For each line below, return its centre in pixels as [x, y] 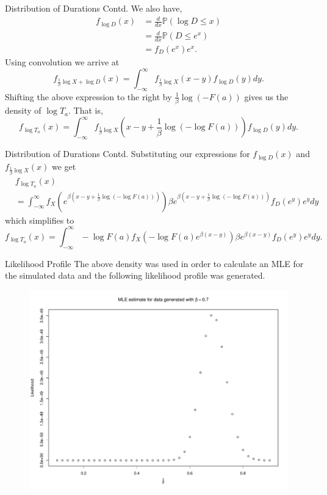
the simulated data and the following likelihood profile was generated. [135, 275]
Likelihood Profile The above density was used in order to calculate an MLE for [154, 263]
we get [64, 166]
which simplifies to [40, 220]
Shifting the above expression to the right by [88, 96]
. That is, [86, 110]
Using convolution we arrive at [62, 62]
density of [23, 110]
